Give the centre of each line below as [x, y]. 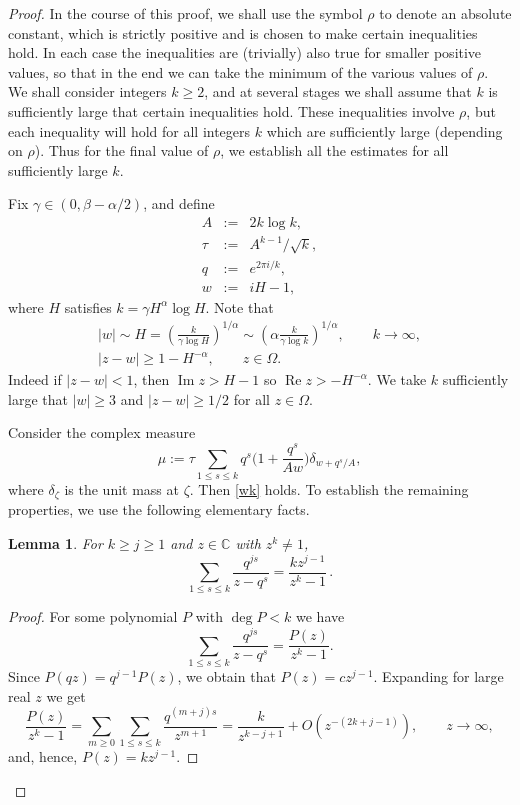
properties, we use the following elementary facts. [159, 509]
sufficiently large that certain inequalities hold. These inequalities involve [231, 110]
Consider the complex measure [102, 432]
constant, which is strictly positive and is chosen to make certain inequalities [243, 32]
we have [320, 616]
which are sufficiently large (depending [384, 130]
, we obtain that [226, 675]
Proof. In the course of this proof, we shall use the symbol [185, 13]
